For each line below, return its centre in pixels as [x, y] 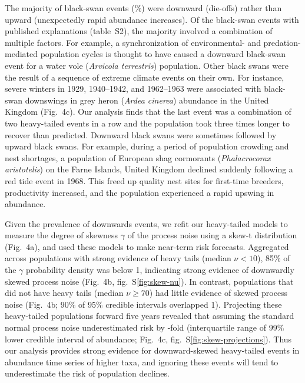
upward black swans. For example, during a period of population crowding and [147, 146]
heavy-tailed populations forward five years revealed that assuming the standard [150, 316]
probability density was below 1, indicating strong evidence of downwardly [160, 270]
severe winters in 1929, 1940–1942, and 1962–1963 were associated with [133, 89]
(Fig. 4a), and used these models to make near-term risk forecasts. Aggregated [147, 246]
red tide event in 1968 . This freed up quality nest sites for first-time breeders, [144, 180]
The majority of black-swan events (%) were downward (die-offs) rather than [143, 8]
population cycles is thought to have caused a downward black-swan [163, 54]
